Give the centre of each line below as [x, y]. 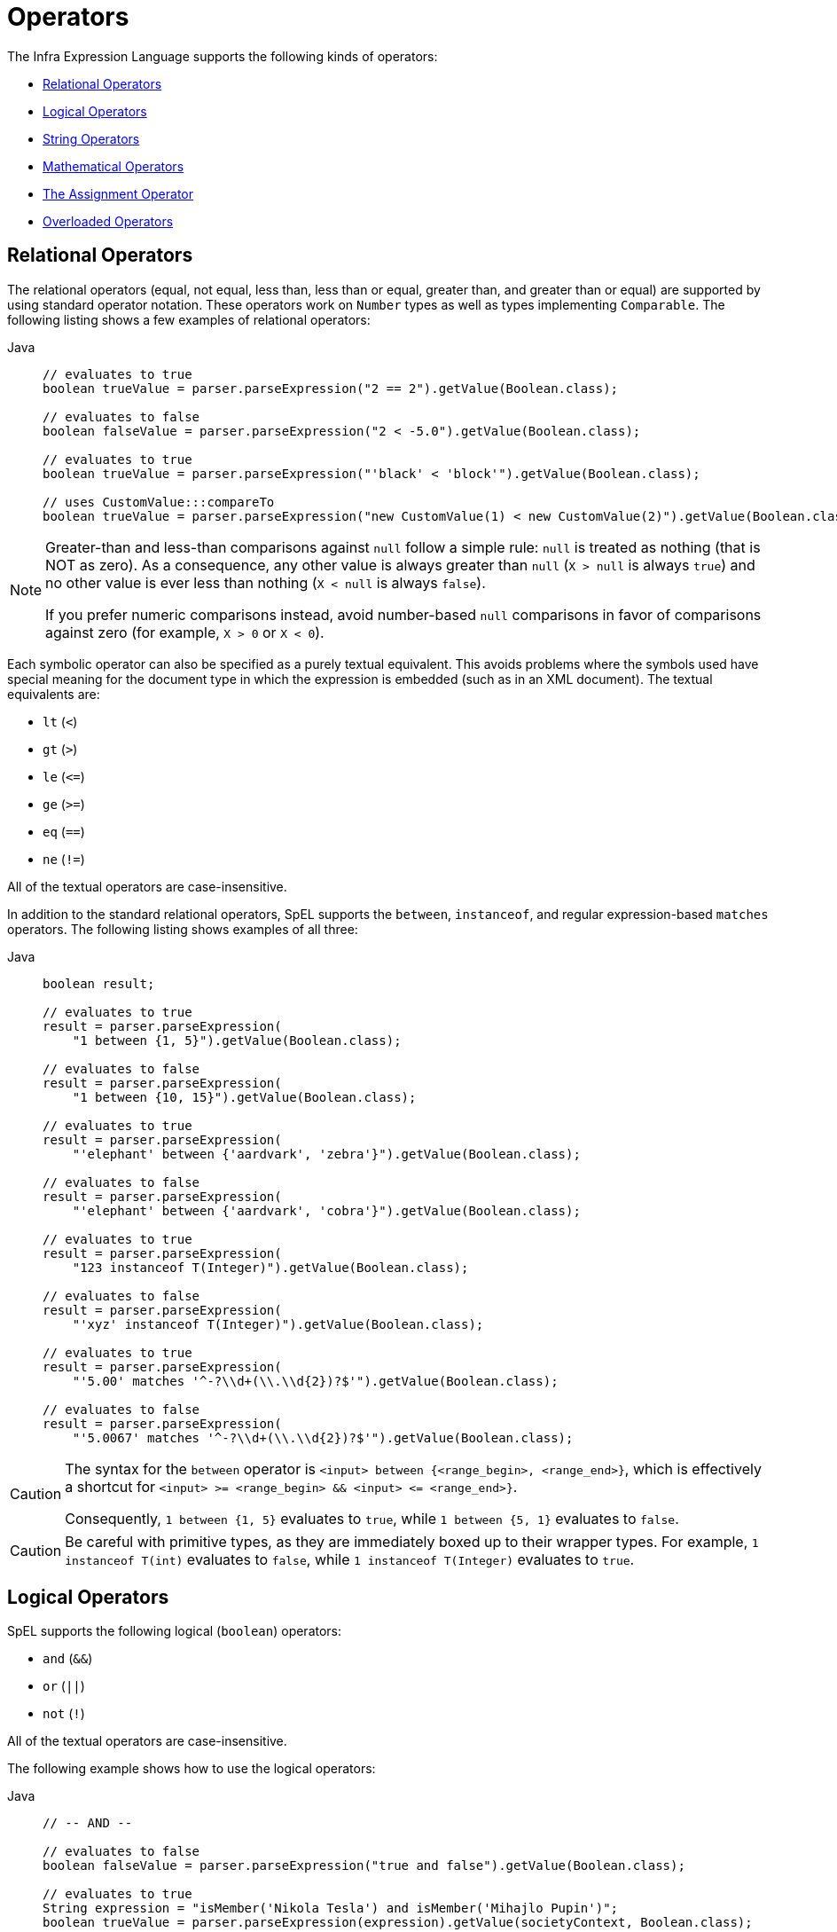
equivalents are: [54, 694]
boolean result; [99, 983]
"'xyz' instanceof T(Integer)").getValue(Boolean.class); [278, 1324]
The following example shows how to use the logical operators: [192, 1769]
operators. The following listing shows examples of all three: [183, 929]
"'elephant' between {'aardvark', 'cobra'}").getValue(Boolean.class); [326, 1210]
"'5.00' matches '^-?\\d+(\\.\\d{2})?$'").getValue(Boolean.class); [315, 1381]
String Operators [91, 138]
